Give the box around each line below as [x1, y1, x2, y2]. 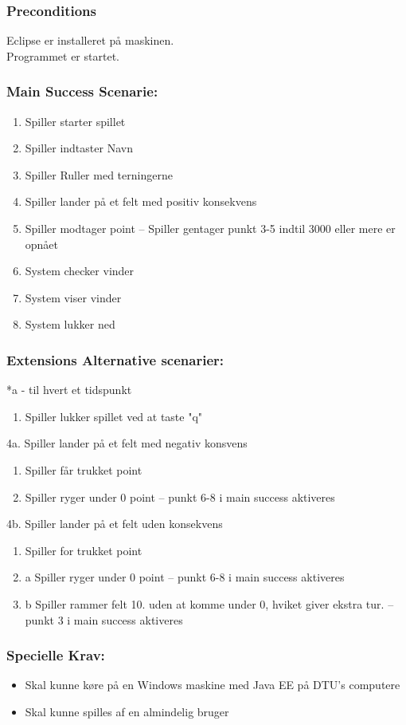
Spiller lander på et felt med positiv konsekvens [25, 193, 257, 210]
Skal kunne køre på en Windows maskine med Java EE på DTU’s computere [25, 676, 400, 693]
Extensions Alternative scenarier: [6, 349, 224, 369]
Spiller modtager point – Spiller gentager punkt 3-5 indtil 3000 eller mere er [25, 220, 396, 236]
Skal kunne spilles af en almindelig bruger [25, 703, 229, 719]
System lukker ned [25, 316, 115, 333]
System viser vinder [25, 289, 122, 305]
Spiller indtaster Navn [25, 140, 133, 156]
